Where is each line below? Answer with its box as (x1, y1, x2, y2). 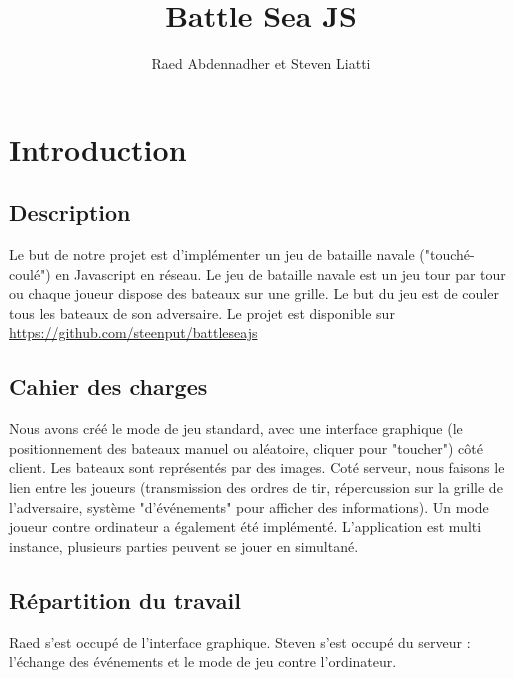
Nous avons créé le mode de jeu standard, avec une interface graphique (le (9, 418, 463, 439)
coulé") (9, 263, 51, 284)
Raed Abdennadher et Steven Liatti (151, 53, 371, 74)
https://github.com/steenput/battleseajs (9, 322, 258, 343)
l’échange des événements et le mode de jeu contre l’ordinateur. (9, 651, 397, 672)
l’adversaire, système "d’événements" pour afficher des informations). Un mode (9, 496, 489, 517)
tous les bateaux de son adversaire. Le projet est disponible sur (9, 302, 395, 323)
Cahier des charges (9, 371, 208, 402)
